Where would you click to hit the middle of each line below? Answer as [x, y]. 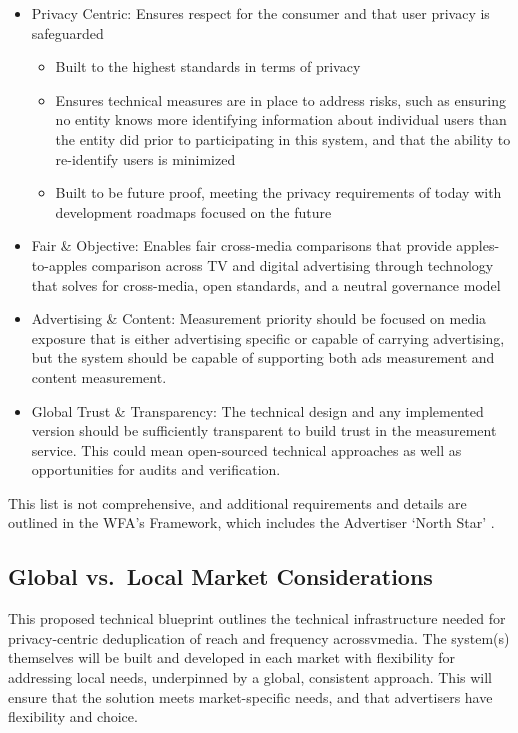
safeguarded [67, 32]
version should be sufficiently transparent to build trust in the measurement [264, 430]
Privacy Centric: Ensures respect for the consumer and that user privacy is [260, 13]
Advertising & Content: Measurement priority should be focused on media [259, 318]
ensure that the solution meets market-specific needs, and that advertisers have [250, 696]
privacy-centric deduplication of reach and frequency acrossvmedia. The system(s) [259, 637]
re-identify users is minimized [145, 158]
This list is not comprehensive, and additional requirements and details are [237, 502]
